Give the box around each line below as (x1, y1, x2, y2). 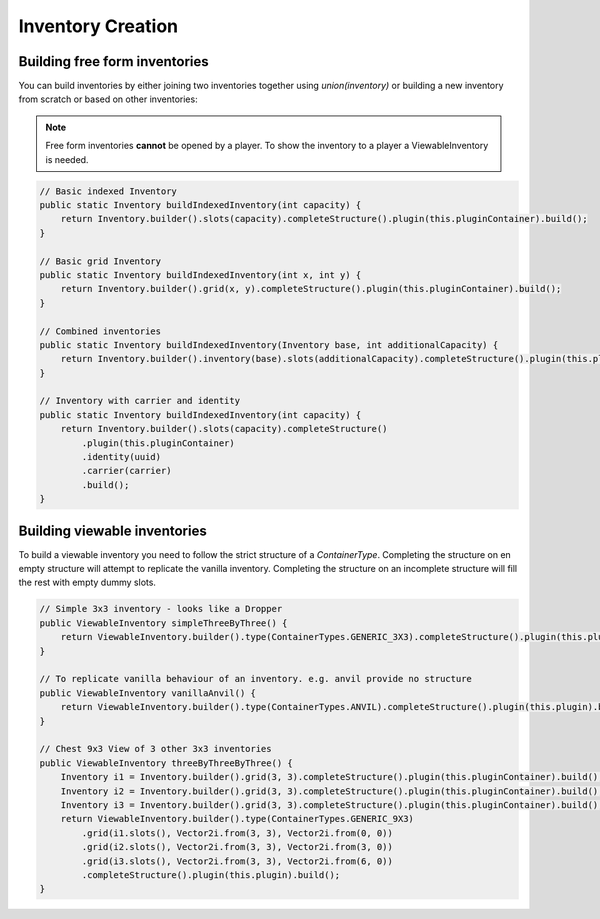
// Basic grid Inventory (39, 255, 162, 267)
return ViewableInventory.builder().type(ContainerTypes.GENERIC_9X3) (60, 813, 415, 825)
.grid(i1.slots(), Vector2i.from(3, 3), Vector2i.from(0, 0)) (81, 827, 394, 839)
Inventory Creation (18, 15, 179, 37)
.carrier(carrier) (81, 465, 172, 477)
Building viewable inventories (18, 522, 207, 539)
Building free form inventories (18, 53, 209, 70)
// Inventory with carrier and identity (39, 395, 240, 407)
